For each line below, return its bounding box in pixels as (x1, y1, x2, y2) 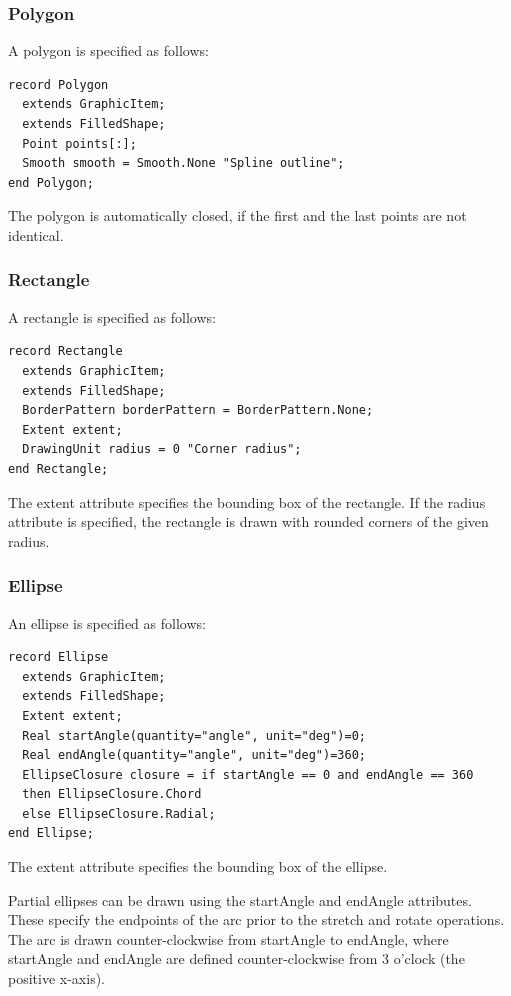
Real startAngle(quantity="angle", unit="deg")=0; (22, 728, 366, 743)
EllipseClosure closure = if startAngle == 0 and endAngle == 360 (22, 767, 474, 782)
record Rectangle (8, 344, 123, 359)
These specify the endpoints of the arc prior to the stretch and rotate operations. (8, 909, 505, 930)
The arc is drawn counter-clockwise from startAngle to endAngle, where (8, 928, 449, 949)
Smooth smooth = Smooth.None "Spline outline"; (22, 156, 345, 171)
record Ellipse (8, 650, 109, 665)
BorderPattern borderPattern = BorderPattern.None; (22, 403, 374, 418)
